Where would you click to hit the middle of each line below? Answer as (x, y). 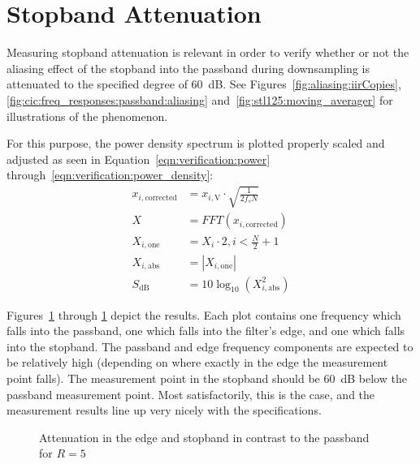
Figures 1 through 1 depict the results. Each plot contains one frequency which (204, 314)
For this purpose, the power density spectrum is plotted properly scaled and (196, 143)
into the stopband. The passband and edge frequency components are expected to (210, 346)
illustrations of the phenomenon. (87, 116)
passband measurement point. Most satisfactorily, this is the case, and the (191, 394)
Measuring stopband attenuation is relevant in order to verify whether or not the (208, 52)
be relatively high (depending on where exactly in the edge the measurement (197, 362)
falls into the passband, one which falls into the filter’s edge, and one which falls (206, 331)
